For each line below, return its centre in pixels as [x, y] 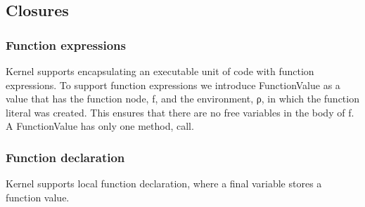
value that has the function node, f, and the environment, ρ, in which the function [182, 99]
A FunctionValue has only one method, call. [100, 126]
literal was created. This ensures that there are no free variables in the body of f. [180, 112]
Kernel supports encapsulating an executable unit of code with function [160, 71]
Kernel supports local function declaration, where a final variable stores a [164, 183]
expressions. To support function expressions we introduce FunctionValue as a [173, 85]
